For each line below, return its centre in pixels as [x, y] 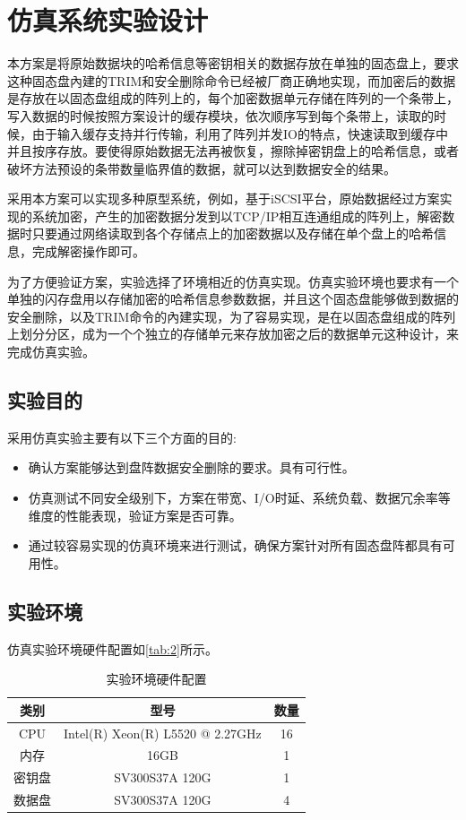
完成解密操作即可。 [88, 251]
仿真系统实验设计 [108, 20]
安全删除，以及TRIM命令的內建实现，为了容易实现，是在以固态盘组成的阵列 [232, 316]
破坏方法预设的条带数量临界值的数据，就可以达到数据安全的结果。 [202, 168]
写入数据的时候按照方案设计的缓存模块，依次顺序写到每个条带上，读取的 [220, 115]
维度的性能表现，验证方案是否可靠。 [135, 515]
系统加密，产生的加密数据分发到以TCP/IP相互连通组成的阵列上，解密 [237, 216]
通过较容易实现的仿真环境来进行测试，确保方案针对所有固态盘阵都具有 [235, 545]
